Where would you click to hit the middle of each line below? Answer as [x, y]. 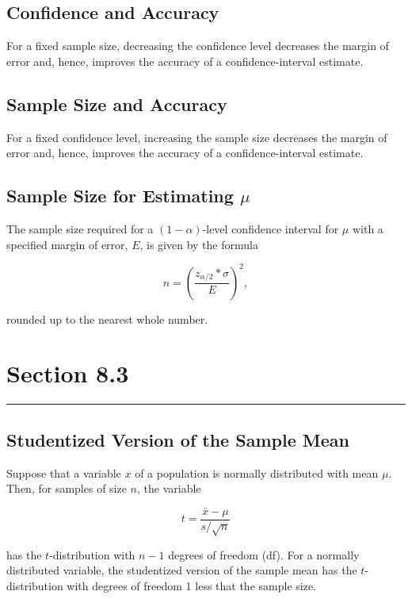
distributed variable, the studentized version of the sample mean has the [182, 570]
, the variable [169, 488]
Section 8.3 [68, 373]
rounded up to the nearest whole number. [107, 319]
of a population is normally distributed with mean [257, 472]
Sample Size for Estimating [120, 196]
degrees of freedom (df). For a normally [264, 554]
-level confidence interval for [271, 228]
